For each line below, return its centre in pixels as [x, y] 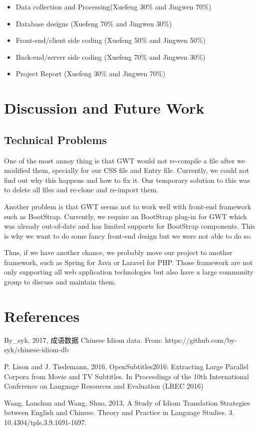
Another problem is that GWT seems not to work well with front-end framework [128, 206]
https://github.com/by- [201, 340]
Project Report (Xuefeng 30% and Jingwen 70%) [91, 73]
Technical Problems [56, 139]
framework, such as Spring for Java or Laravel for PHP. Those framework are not [129, 262]
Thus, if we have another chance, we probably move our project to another [118, 252]
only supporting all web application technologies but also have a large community [129, 272]
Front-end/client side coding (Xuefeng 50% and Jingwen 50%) [111, 40]
